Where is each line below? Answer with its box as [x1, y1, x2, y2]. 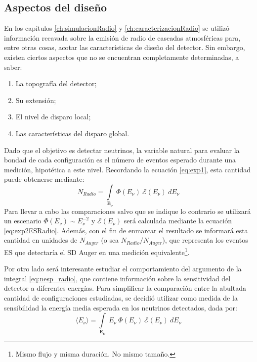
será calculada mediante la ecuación [124, 215, 232, 226]
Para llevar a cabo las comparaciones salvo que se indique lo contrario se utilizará [4, 206, 251, 216]
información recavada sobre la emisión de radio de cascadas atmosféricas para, [4, 32, 241, 43]
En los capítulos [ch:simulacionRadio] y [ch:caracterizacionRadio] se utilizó [4, 23, 230, 33]
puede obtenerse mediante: [4, 174, 85, 184]
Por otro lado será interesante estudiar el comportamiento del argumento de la [4, 263, 242, 274]
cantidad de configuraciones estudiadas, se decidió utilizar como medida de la [4, 292, 238, 303]
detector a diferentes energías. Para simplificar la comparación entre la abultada [4, 283, 246, 293]
